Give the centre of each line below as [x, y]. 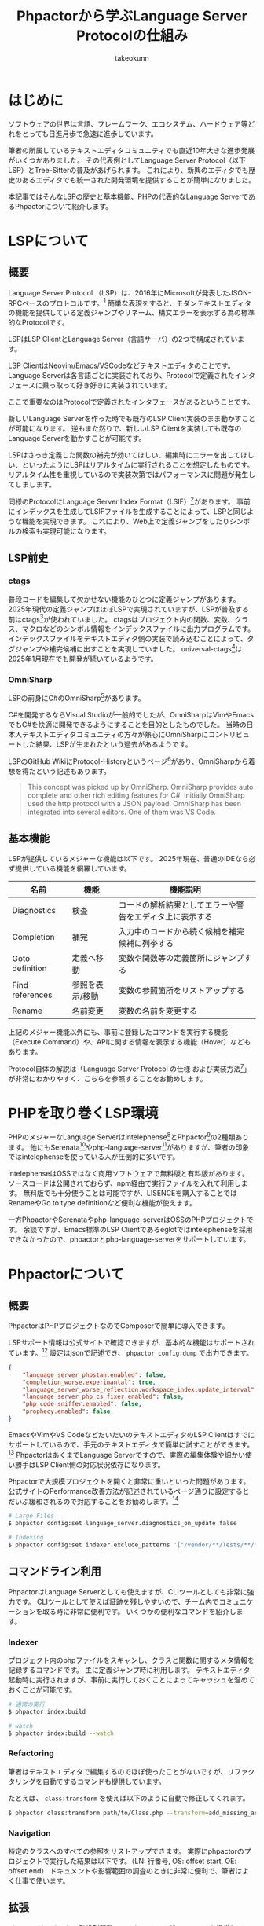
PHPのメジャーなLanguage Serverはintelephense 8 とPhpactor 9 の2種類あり [129, 1136]
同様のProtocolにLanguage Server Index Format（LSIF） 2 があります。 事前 [129, 501]
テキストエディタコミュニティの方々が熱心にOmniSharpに [115, 734]
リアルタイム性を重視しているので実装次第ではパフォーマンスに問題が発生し [132, 475]
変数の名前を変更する [158, 1011]
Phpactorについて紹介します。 [64, 206]
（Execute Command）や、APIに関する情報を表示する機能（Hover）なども [130, 1042]
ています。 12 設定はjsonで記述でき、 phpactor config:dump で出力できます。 [131, 1352]
